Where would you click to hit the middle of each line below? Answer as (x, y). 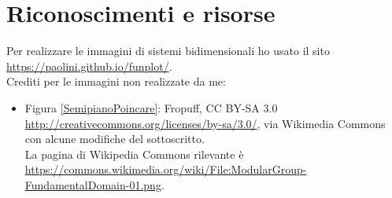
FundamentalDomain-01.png (93, 184)
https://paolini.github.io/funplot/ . (89, 66)
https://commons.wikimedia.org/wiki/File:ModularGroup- (166, 169)
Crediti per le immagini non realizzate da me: (116, 81)
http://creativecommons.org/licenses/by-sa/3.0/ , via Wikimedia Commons (205, 123)
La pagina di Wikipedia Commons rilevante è (134, 154)
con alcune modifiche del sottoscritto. (115, 139)
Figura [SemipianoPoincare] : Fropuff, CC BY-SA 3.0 (151, 107)
